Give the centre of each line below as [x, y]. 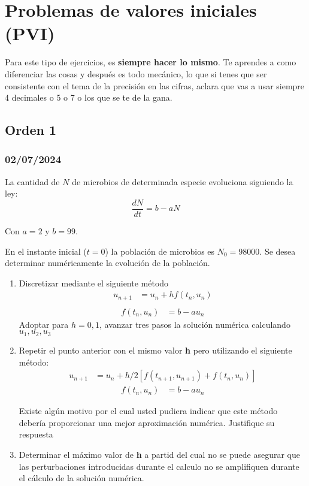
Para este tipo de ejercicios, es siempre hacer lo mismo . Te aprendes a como [151, 62]
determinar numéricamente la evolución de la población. [107, 263]
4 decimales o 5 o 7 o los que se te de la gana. [89, 97]
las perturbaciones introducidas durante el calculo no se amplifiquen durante [159, 466]
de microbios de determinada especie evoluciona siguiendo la [183, 181]
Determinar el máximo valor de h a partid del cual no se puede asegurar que [159, 454]
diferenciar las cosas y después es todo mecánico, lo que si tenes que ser [136, 73]
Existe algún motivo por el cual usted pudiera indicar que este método [148, 411]
